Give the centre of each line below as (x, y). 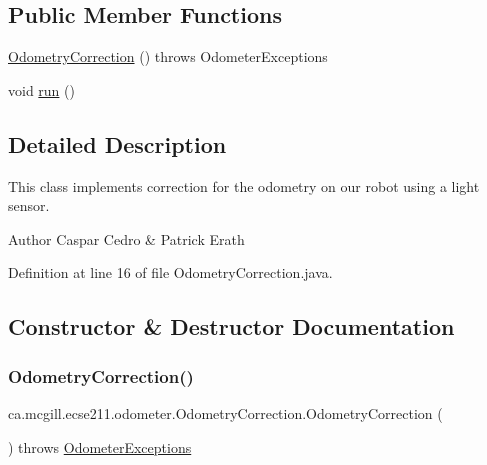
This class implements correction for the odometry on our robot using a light (244, 185)
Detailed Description (117, 143)
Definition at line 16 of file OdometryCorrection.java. (170, 272)
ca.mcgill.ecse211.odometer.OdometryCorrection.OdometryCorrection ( (225, 412)
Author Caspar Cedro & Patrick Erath (126, 238)
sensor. (29, 205)
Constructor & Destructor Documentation (231, 326)
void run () (41, 89)
